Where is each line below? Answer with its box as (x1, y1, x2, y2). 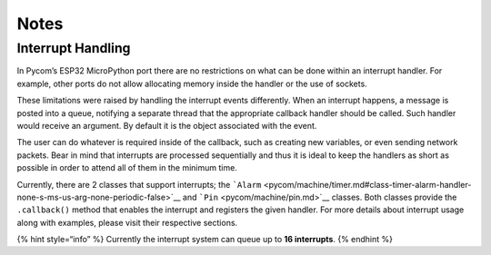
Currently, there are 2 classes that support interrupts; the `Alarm (16, 179, 262, 190)
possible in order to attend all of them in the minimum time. (16, 162, 238, 173)
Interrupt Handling (16, 40, 131, 56)
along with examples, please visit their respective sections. (16, 217, 238, 228)
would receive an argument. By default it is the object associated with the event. (16, 120, 317, 131)
